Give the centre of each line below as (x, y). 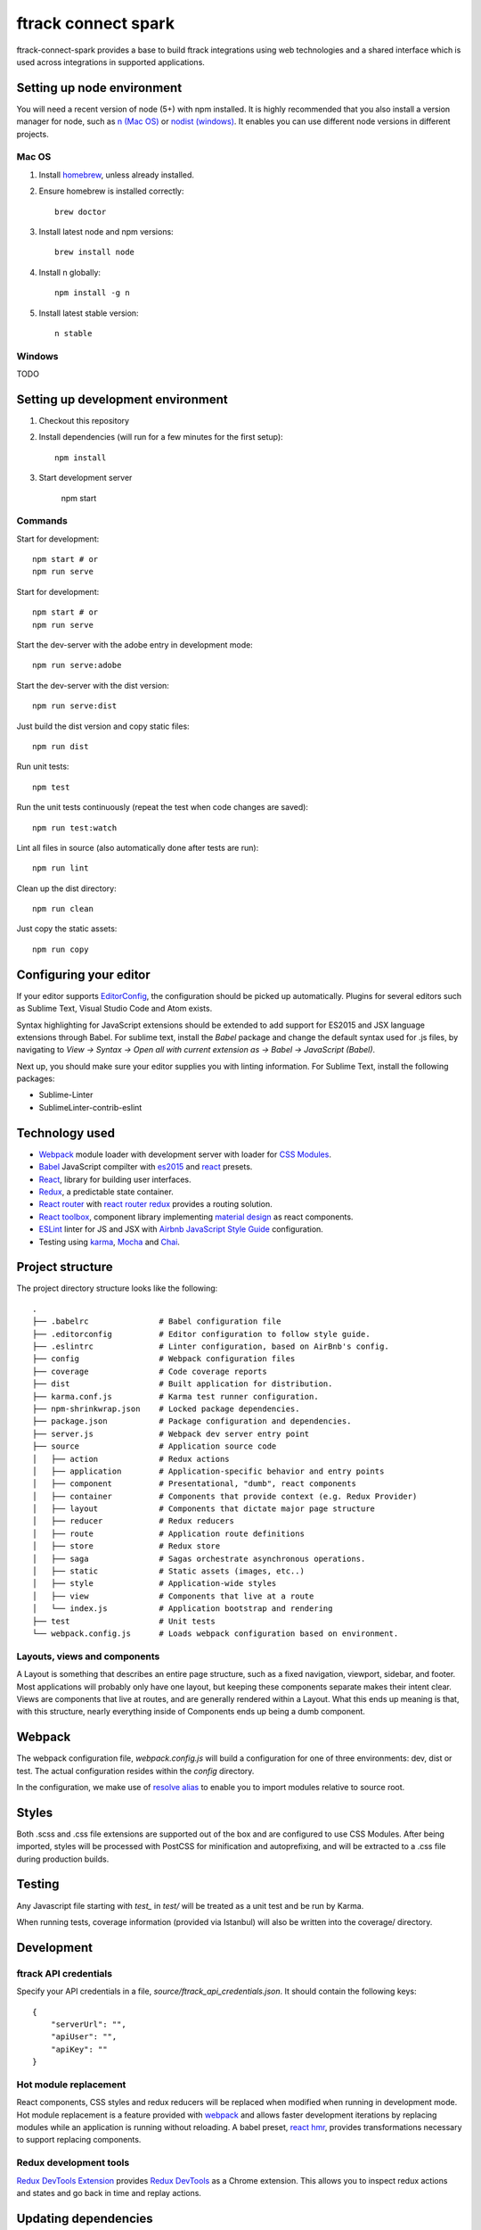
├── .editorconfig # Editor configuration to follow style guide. (201, 1334)
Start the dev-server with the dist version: (93, 685)
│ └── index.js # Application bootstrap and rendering (183, 1609)
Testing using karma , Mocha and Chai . (109, 1242)
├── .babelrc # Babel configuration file (157, 1321)
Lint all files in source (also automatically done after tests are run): (138, 847)
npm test (51, 787)
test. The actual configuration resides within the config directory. (135, 1771)
